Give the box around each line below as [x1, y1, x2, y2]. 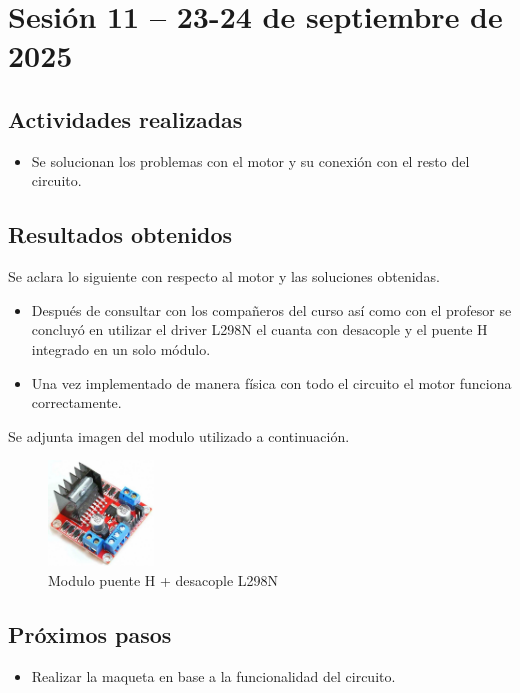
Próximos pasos [8, 618, 172, 649]
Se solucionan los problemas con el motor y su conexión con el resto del [31, 150, 470, 171]
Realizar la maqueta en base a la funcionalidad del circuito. [31, 665, 396, 686]
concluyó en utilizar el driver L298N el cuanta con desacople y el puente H [31, 319, 488, 340]
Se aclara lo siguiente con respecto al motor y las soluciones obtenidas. [8, 266, 440, 287]
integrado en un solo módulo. [31, 338, 211, 359]
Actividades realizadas [8, 103, 243, 134]
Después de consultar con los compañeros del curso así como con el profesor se [31, 299, 512, 320]
